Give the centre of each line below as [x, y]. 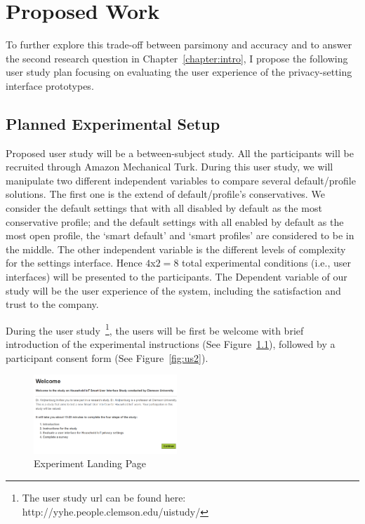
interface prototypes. [50, 85]
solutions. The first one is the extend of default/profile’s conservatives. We [165, 194]
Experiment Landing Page [90, 463]
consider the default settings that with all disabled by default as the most [164, 208]
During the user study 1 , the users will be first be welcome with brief [155, 329]
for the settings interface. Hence [74, 263]
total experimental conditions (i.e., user [267, 263]
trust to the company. [52, 304]
